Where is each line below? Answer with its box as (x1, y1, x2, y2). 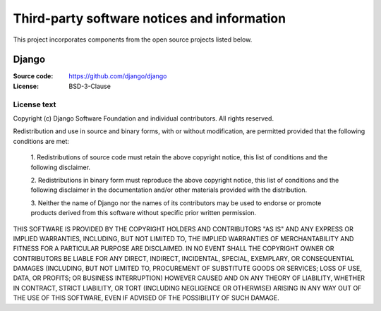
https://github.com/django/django (68, 72, 167, 80)
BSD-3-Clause (68, 82, 111, 90)
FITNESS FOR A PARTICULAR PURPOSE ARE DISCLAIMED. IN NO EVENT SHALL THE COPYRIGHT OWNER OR (13, 244, 334, 253)
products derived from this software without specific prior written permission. (30, 209, 257, 217)
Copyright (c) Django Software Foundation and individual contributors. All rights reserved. (13, 114, 274, 123)
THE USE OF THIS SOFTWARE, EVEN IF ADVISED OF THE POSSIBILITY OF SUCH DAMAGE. (13, 293, 280, 303)
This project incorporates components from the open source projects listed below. (13, 35, 253, 44)
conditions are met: (13, 137, 70, 145)
